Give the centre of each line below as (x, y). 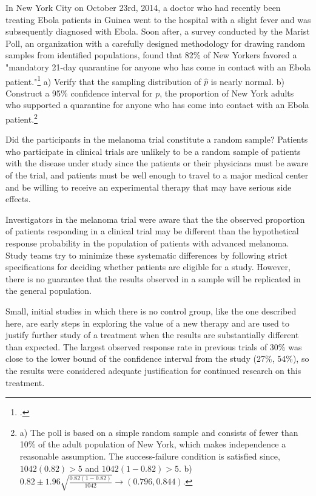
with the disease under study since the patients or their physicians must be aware (157, 163)
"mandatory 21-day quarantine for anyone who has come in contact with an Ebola (158, 66)
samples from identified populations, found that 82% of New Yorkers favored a (151, 55)
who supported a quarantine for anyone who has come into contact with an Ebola (157, 105)
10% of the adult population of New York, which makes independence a (153, 444)
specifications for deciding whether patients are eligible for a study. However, (148, 267)
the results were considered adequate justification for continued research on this (153, 370)
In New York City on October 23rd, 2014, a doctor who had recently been (143, 7)
